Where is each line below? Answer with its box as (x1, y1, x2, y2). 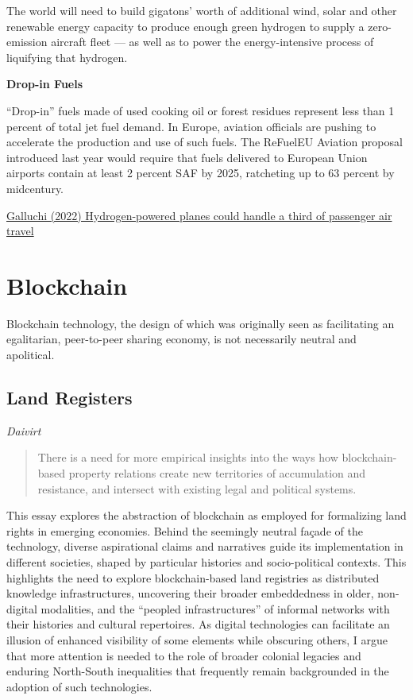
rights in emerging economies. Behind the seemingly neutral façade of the (6, 522, 363, 539)
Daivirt (6, 422, 41, 439)
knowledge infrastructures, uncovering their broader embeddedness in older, (6, 585, 374, 601)
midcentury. (6, 180, 64, 196)
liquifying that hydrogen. (6, 48, 128, 65)
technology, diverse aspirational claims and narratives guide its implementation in (6, 538, 403, 555)
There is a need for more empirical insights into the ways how (37, 449, 338, 466)
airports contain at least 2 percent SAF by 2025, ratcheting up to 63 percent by (6, 164, 395, 181)
